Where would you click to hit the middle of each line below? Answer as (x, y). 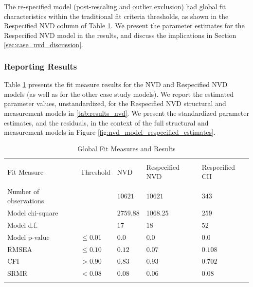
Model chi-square (33, 212)
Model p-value (28, 237)
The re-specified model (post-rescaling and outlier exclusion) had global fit (115, 6)
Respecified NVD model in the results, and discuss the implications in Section (120, 35)
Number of (23, 191)
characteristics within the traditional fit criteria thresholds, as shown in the (116, 16)
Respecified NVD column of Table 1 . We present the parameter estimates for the (124, 26)
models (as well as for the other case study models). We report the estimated (119, 94)
